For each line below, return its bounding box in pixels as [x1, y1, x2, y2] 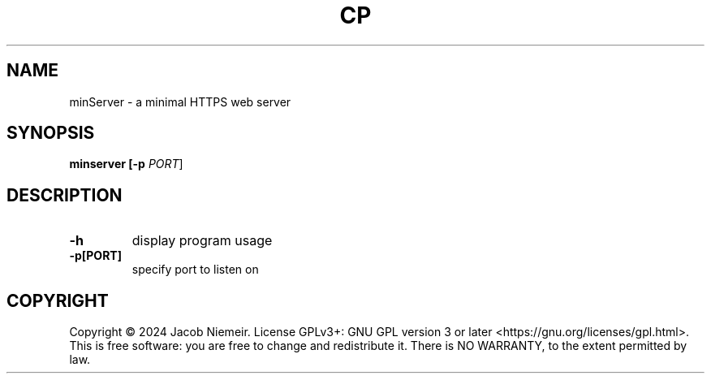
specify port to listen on [131, 262, 259, 277]
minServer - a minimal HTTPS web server [69, 94, 291, 109]
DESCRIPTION [6, 184, 123, 205]
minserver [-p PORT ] [69, 157, 183, 171]
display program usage [131, 232, 273, 249]
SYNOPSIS [6, 123, 95, 144]
